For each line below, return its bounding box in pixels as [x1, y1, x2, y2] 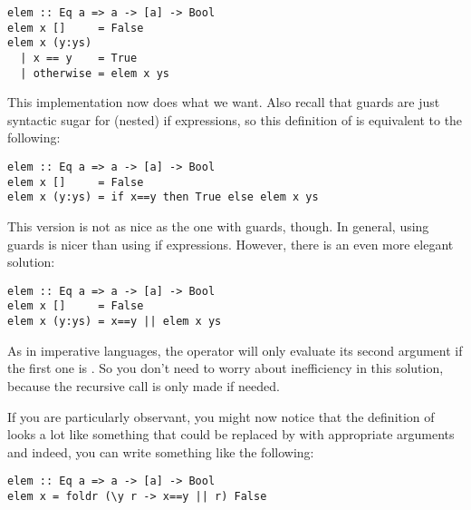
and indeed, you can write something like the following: [7, 442, 314, 461]
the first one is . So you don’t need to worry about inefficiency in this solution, [7, 358, 444, 378]
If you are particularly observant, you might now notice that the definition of [7, 407, 435, 426]
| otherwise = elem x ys [20, 66, 169, 80]
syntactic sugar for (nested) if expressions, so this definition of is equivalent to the [7, 110, 463, 129]
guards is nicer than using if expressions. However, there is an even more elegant [7, 234, 454, 253]
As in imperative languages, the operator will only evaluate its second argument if [7, 340, 463, 359]
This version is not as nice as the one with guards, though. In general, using [7, 217, 429, 236]
